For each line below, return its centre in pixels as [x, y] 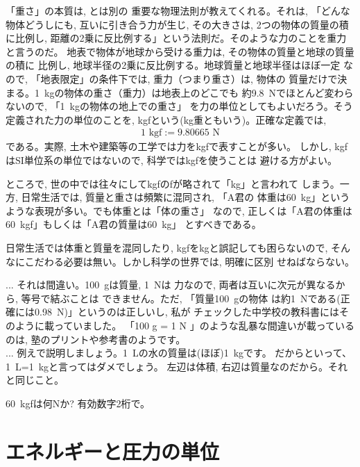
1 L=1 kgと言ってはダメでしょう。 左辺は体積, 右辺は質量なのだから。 [167, 366]
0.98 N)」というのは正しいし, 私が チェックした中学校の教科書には [187, 312]
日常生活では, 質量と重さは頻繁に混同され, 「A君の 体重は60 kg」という [186, 197]
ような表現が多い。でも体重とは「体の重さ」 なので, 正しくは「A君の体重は [179, 210]
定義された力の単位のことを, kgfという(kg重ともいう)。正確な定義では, [166, 119]
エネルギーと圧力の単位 [113, 451]
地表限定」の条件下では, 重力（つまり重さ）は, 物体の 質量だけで [189, 78]
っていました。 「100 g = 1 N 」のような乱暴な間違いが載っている [204, 325]
